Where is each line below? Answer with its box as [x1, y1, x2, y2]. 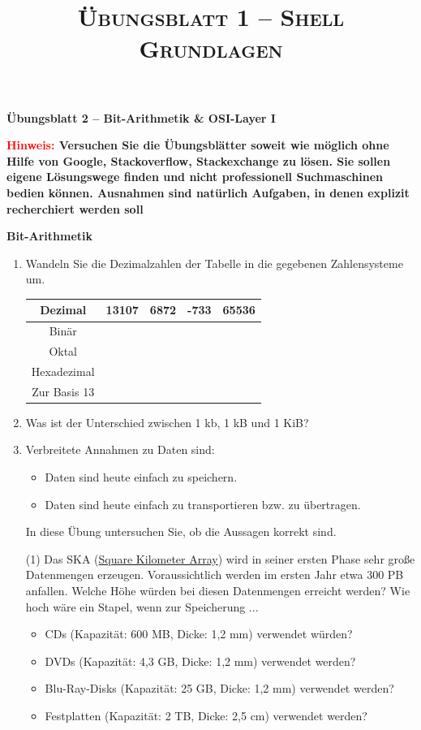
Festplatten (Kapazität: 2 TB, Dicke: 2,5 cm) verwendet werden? [45, 707, 367, 724]
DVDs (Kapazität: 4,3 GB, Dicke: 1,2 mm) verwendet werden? [45, 652, 356, 669]
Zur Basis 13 [32, 382, 95, 400]
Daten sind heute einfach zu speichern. [45, 469, 238, 486]
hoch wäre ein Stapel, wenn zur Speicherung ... [25, 598, 259, 615]
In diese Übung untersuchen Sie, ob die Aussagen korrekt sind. [25, 523, 337, 540]
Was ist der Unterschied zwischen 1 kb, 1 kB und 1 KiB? [25, 413, 309, 430]
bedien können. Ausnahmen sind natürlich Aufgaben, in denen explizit [6, 184, 410, 201]
